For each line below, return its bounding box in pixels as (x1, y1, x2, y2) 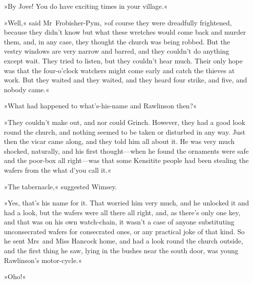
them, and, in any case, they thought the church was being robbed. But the (4, 36, 230, 46)
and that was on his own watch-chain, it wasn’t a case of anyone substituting (4, 217, 234, 227)
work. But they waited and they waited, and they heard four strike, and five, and (4, 75, 247, 85)
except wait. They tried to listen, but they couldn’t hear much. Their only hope (4, 55, 243, 65)
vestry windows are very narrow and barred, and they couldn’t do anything (4, 46, 230, 56)
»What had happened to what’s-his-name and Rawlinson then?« (4, 101, 197, 111)
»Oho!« (4, 271, 26, 282)
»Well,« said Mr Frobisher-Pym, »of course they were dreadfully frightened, (4, 17, 232, 27)
